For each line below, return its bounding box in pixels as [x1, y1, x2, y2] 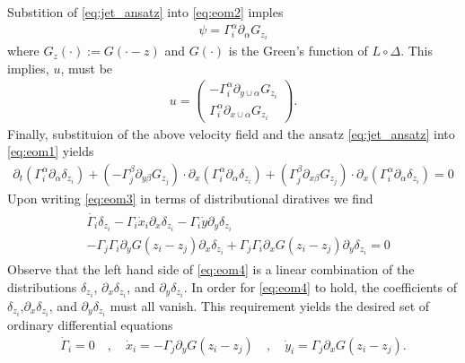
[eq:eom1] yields [7, 142, 94, 160]
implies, [7, 58, 49, 77]
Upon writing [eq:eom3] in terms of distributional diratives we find [7, 188, 373, 207]
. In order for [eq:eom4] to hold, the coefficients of [183, 277, 458, 296]
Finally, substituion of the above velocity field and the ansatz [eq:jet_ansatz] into [7, 124, 455, 143]
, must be [60, 58, 113, 77]
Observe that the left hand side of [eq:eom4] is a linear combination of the [7, 259, 415, 278]
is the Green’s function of [228, 41, 368, 60]
